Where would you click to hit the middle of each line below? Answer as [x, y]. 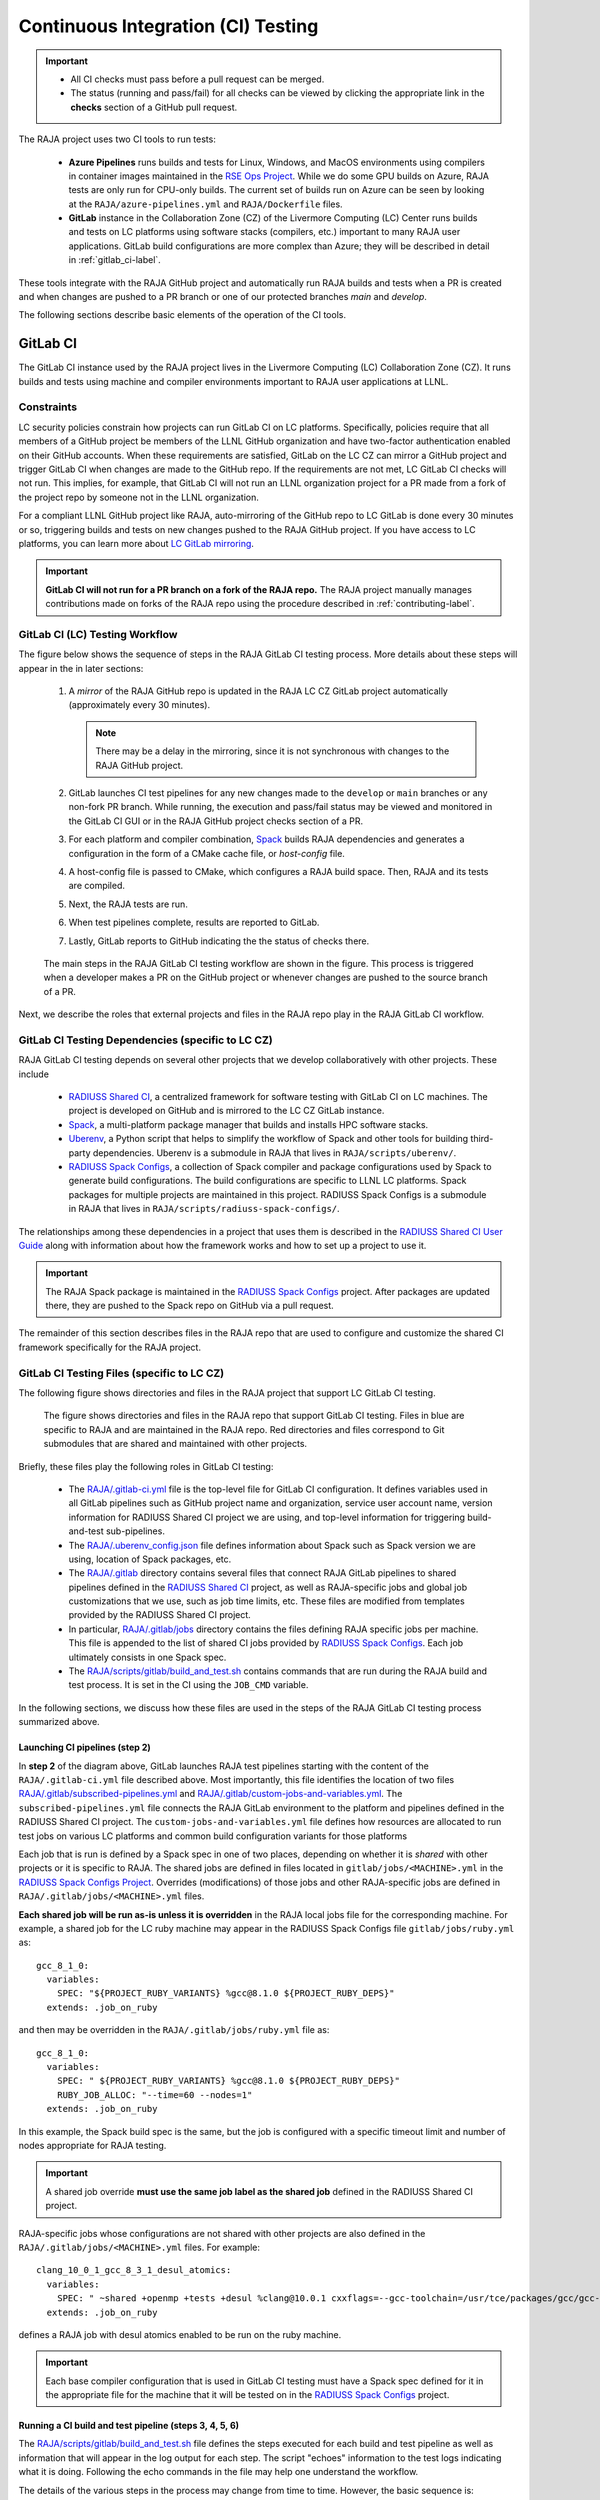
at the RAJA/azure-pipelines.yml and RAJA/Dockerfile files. [206, 204]
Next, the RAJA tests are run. [128, 904]
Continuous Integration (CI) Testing [168, 26]
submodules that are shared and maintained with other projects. [175, 1444]
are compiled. [96, 886]
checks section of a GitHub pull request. [154, 107]
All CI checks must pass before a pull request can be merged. [197, 79]
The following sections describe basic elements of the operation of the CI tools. [182, 315]
